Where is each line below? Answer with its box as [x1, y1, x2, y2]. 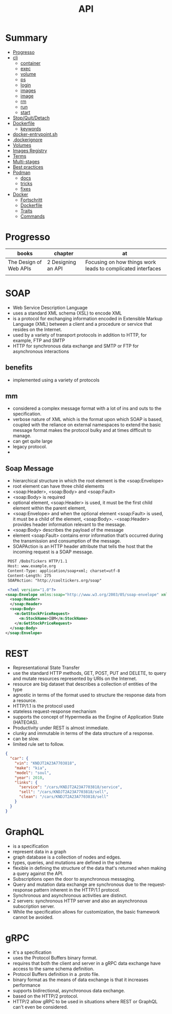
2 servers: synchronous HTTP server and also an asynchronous [12, 898, 147, 904]
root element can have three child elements [12, 483, 104, 489]
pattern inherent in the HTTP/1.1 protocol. [34, 886, 120, 893]
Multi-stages [12, 158, 40, 165]
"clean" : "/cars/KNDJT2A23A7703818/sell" [18, 794, 109, 799]
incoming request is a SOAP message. [12, 549, 94, 555]
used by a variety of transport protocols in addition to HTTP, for [12, 331, 147, 338]
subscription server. [12, 903, 55, 909]
